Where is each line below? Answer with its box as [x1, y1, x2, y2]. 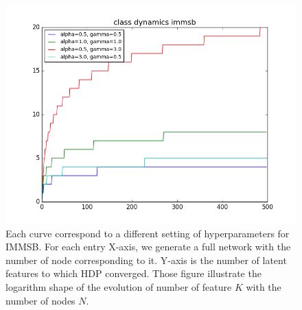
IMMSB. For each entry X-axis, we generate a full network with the [5, 239, 291, 254]
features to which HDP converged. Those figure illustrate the [5, 266, 262, 281]
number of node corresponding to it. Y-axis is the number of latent [5, 252, 287, 267]
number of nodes [5, 293, 75, 307]
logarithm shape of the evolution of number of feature [5, 279, 232, 294]
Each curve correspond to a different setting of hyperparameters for [5, 226, 290, 240]
